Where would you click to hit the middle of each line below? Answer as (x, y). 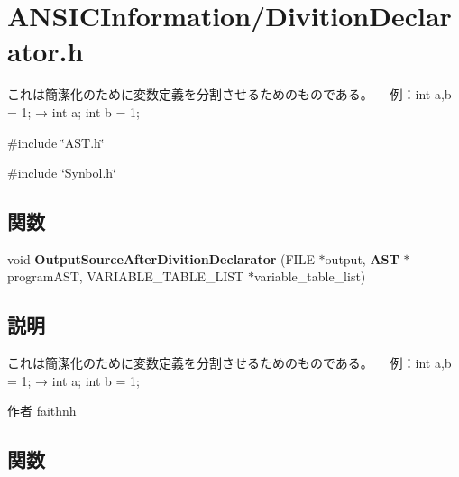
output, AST (362, 258)
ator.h (46, 51)
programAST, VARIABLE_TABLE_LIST (126, 276)
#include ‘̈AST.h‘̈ (56, 142)
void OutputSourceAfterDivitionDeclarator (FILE (161, 258)
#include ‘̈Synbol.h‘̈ (62, 173)
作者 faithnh (42, 411)
